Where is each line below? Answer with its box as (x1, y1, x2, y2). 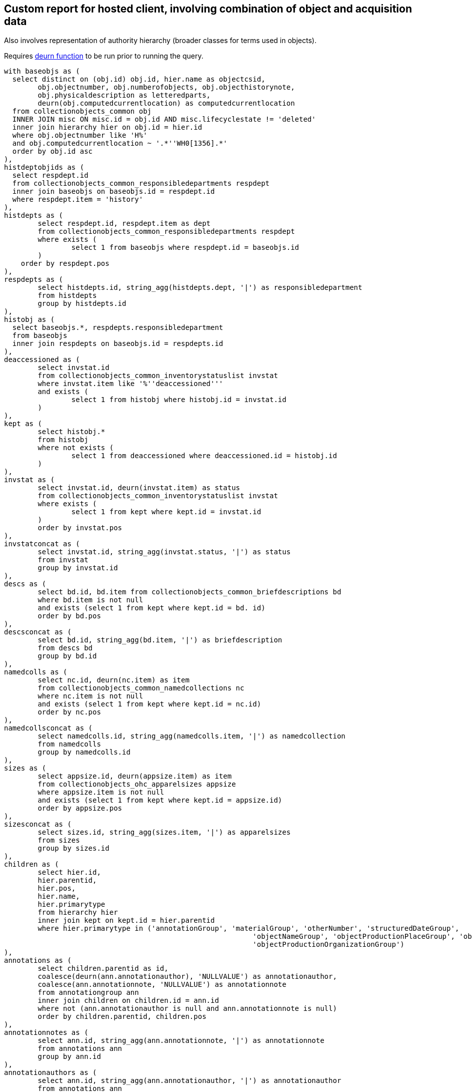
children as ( (4, 860, 59, 869)
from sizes (37, 836, 80, 845)
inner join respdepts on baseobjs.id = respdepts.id (12, 339, 223, 348)
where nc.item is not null (37, 692, 143, 700)
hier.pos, (37, 884, 76, 893)
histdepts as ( (4, 211, 63, 220)
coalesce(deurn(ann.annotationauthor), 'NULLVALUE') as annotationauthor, (37, 972, 337, 981)
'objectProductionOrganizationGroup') (252, 940, 404, 949)
